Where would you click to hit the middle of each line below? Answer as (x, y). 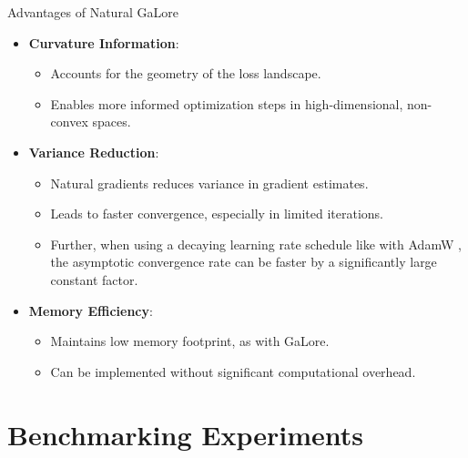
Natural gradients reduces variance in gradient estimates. (209, 183)
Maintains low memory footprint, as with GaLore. (190, 341)
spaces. (112, 122)
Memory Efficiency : (91, 310)
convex (69, 122)
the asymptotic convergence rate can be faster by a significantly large (244, 262)
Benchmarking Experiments (185, 434)
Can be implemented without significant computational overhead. (233, 371)
